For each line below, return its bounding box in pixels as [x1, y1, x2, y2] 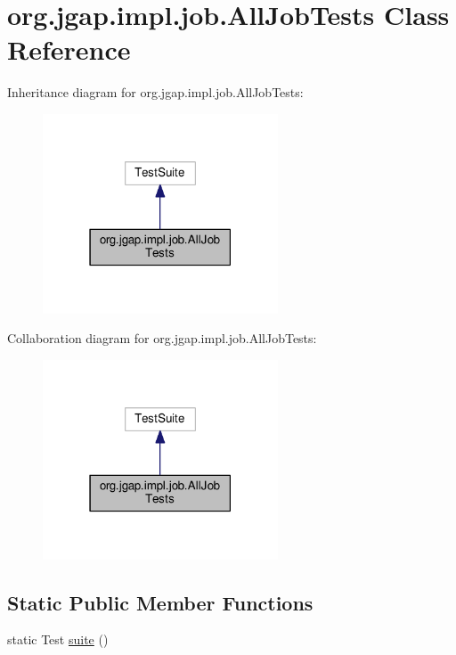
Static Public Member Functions [7, 588, 313, 616]
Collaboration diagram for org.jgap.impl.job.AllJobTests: [7, 329, 317, 348]
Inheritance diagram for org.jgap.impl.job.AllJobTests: [7, 83, 304, 102]
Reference [7, 31, 131, 68]
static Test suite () [7, 630, 109, 649]
